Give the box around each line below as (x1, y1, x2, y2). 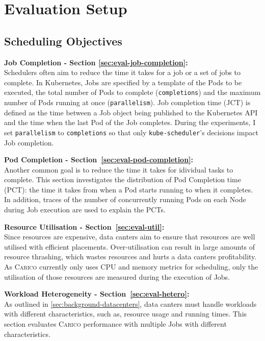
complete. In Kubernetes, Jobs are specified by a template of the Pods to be (4, 77, 242, 87)
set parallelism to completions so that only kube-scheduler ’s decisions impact (4, 127, 258, 137)
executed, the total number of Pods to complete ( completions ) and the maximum (4, 87, 261, 98)
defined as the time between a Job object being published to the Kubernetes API (4, 107, 258, 117)
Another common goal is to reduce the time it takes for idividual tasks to (4, 164, 233, 175)
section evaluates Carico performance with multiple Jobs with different (4, 319, 227, 329)
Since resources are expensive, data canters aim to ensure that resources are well (4, 231, 255, 242)
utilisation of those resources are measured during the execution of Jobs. (4, 271, 230, 282)
